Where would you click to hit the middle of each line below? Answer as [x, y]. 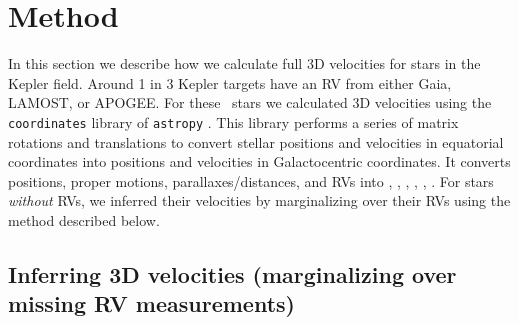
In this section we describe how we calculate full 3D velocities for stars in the [244, 63]
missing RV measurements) [151, 303]
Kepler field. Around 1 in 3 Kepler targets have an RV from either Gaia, [230, 82]
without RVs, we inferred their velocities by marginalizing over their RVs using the [259, 200]
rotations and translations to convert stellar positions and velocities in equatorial [256, 141]
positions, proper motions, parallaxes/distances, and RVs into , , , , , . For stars [251, 180]
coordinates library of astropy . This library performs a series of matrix [233, 121]
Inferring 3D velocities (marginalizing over [232, 273]
